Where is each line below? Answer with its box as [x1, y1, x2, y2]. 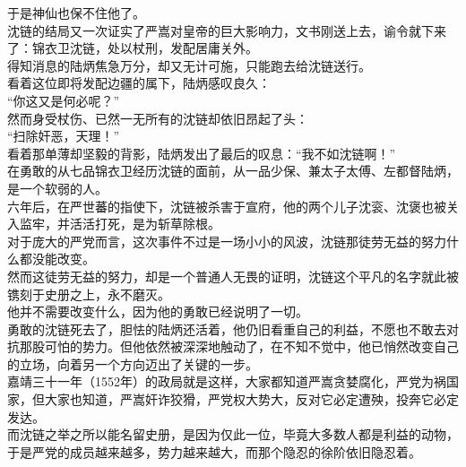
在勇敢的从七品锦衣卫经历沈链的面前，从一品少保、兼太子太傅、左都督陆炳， [7, 161, 459, 180]
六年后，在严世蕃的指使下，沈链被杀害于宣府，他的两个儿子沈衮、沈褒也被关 [7, 196, 459, 215]
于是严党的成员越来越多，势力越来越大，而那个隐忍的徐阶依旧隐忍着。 [7, 442, 421, 461]
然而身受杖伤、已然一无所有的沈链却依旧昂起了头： [7, 108, 308, 127]
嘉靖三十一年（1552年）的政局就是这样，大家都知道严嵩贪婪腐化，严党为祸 [7, 372, 446, 391]
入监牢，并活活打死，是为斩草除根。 [7, 214, 220, 233]
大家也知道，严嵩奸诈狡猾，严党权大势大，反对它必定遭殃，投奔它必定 [44, 390, 459, 409]
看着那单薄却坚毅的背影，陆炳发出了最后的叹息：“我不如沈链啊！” [7, 143, 396, 162]
